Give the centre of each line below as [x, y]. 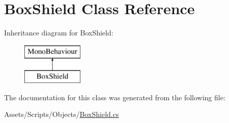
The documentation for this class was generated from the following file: [115, 97]
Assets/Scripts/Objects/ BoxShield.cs [62, 114]
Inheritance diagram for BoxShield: [59, 33]
